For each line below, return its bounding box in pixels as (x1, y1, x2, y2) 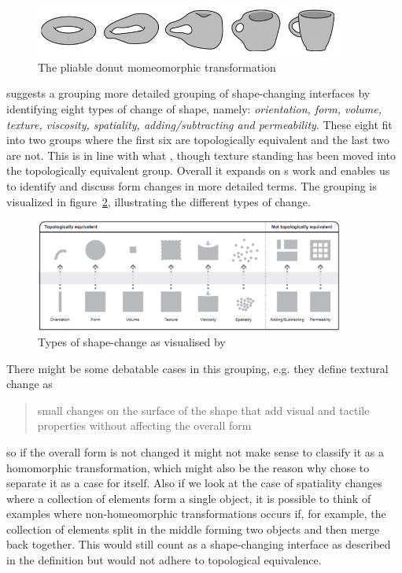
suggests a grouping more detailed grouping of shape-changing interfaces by (6, 85, 371, 102)
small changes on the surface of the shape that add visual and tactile (37, 401, 370, 418)
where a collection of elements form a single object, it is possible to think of (6, 490, 371, 506)
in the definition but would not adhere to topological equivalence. (6, 552, 322, 568)
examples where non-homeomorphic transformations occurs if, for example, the (6, 505, 386, 522)
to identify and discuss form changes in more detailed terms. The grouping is (6, 177, 377, 194)
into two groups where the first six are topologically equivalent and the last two (6, 131, 389, 148)
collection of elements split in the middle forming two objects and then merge (6, 520, 380, 537)
